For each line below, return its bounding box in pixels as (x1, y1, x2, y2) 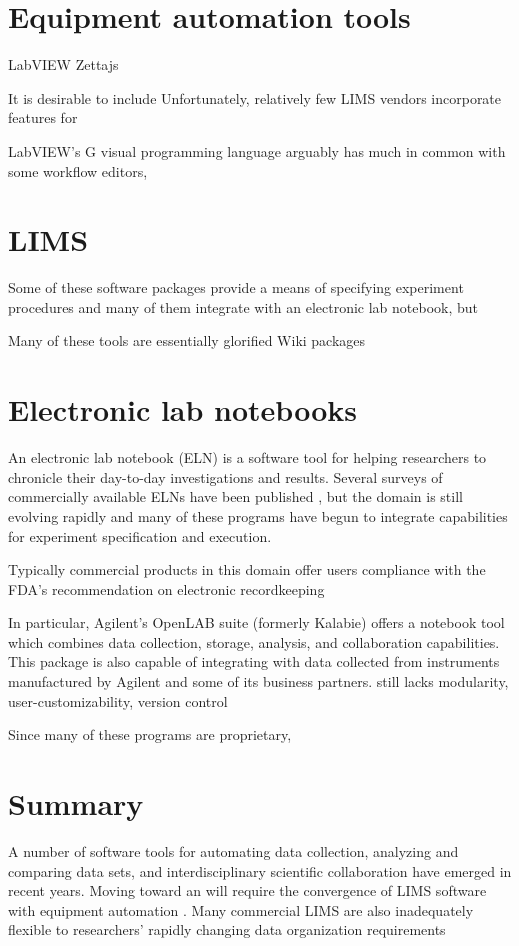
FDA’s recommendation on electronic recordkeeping (8, 578, 325, 599)
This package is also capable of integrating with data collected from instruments (8, 651, 500, 672)
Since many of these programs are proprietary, (8, 724, 292, 745)
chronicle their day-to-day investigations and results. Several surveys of (8, 466, 443, 487)
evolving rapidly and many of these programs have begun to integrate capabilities (8, 505, 508, 526)
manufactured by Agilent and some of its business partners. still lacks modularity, (8, 671, 509, 692)
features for (8, 107, 78, 128)
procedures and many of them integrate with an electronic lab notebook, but (8, 296, 479, 317)
